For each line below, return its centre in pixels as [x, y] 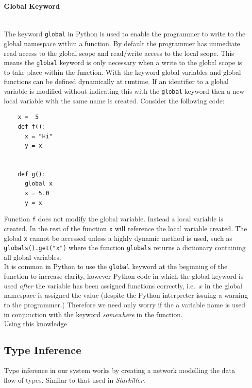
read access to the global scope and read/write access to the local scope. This [119, 53]
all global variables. [33, 257]
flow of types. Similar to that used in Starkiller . [75, 380]
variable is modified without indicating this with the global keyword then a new [124, 91]
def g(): [32, 174]
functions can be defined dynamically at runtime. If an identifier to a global [116, 81]
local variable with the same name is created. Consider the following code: [114, 100]
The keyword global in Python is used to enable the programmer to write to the [125, 34]
